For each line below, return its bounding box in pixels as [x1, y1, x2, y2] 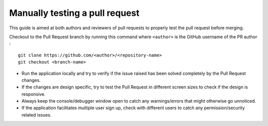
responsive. [21, 91, 46, 97]
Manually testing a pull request [9, 7, 140, 18]
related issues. [21, 112, 52, 118]
